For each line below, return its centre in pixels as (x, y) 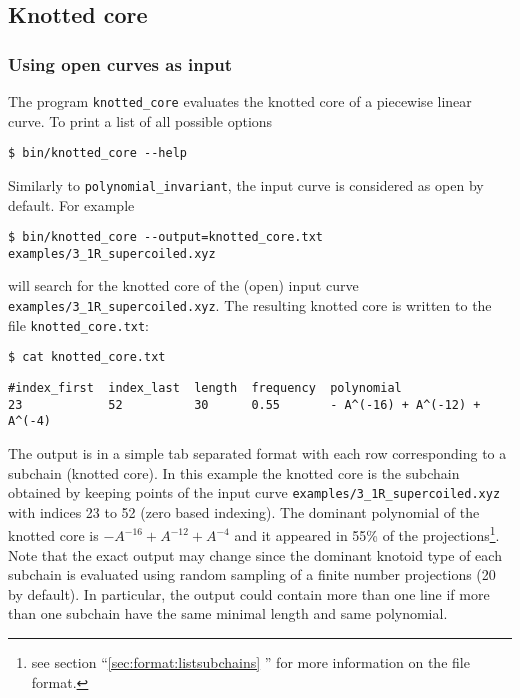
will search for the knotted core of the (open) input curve (183, 285)
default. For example (71, 204)
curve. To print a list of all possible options (140, 120)
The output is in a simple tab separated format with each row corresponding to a (257, 453)
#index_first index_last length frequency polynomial (205, 388)
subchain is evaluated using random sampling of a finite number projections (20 (252, 574)
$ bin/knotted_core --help (97, 153)
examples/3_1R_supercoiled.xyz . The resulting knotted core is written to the (250, 305)
